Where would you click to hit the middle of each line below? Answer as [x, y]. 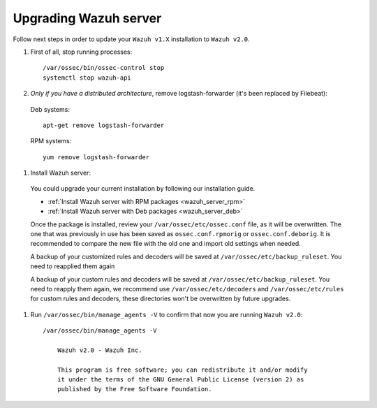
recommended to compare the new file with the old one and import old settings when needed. [166, 244]
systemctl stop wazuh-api [87, 78]
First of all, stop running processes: [81, 52]
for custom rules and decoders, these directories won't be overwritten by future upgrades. [161, 299]
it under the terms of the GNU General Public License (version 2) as [180, 380]
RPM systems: [51, 141]
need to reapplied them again [73, 266]
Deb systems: [50, 109]
